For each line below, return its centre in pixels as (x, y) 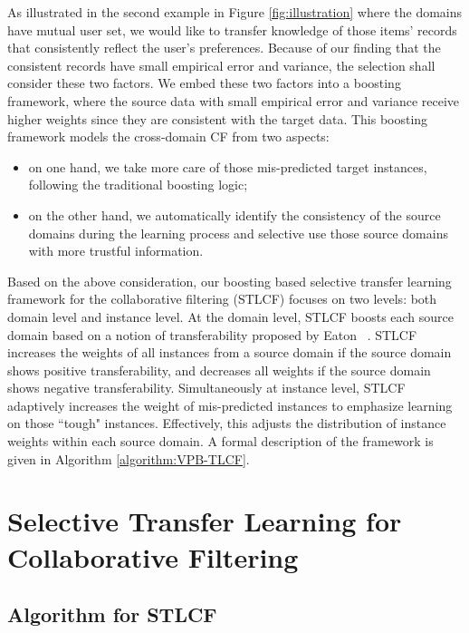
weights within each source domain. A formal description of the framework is (220, 441)
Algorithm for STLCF (112, 614)
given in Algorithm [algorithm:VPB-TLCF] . (129, 458)
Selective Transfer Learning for (205, 521)
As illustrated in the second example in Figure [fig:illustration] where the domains (235, 12)
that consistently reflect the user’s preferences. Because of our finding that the (224, 48)
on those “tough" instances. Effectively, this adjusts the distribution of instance (227, 423)
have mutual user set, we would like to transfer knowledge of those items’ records (232, 29)
